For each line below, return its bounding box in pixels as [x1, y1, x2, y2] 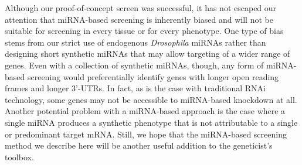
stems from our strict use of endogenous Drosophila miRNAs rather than [5, 36, 266, 48]
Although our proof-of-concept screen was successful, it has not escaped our [5, 2, 277, 13]
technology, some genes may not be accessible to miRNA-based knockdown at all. [5, 93, 297, 105]
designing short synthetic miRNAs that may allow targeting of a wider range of [5, 47, 290, 60]
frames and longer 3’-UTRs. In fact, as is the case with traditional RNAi [5, 82, 266, 94]
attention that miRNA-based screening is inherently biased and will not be [5, 13, 273, 25]
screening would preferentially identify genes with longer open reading [27, 70, 279, 82]
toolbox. [5, 150, 34, 163]
